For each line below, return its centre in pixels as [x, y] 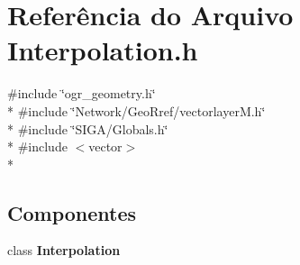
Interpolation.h [103, 50]
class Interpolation [64, 250]
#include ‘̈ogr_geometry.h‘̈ [82, 93]
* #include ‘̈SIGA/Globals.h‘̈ [88, 128]
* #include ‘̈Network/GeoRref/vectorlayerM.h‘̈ [136, 110]
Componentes [72, 212]
